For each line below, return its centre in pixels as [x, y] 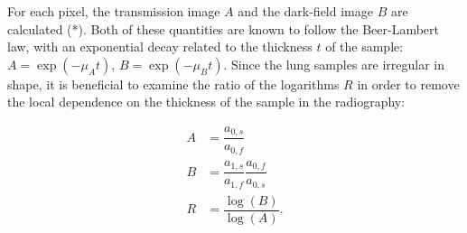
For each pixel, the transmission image [114, 11]
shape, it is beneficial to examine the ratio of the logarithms [173, 84]
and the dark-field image [305, 11]
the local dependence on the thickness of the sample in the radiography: [206, 102]
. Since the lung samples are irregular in [334, 64]
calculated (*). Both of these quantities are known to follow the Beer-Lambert [223, 28]
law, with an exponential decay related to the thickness [160, 47]
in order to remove [408, 84]
